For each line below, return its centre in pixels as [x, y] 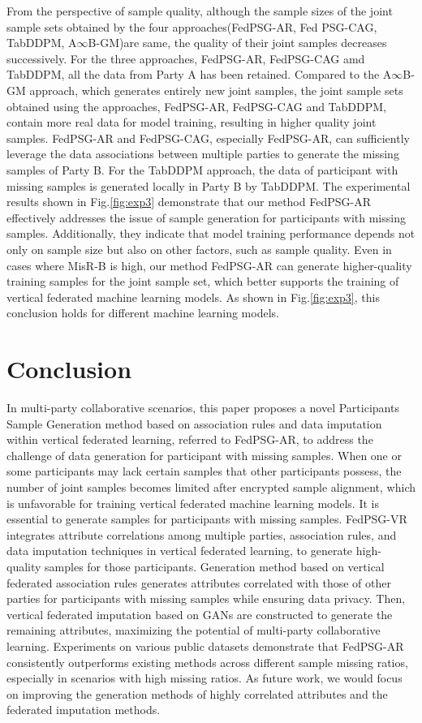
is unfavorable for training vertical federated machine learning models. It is [193, 503]
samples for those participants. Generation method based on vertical [215, 566]
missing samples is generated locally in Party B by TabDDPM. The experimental [209, 185]
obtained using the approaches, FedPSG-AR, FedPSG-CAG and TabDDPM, [197, 106]
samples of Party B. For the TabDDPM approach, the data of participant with [202, 169]
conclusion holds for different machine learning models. [143, 313]
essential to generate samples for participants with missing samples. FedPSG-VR [207, 519]
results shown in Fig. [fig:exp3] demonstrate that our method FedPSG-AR [189, 202]
